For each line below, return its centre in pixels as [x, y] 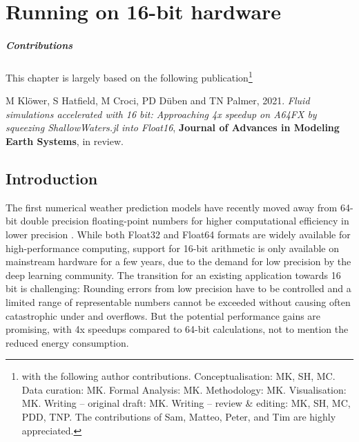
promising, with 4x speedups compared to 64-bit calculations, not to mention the [177, 329]
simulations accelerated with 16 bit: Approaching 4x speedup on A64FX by [161, 114]
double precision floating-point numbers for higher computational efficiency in [185, 221]
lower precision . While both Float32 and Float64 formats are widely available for [178, 234]
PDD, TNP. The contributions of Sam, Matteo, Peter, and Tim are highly [179, 417]
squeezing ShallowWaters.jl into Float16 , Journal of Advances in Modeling [173, 127]
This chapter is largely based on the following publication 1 [129, 76]
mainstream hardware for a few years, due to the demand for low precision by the [178, 261]
